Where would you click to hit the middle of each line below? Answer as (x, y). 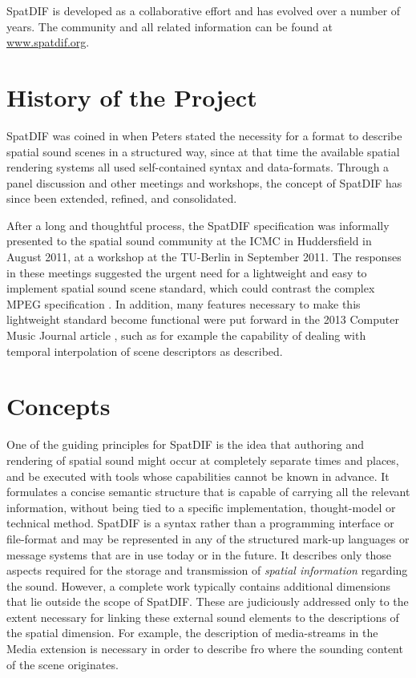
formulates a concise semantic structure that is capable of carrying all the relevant (208, 492)
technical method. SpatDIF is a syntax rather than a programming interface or (200, 523)
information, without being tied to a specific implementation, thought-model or (201, 507)
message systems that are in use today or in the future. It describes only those (199, 554)
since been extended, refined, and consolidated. (122, 198)
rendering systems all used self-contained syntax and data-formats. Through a (198, 167)
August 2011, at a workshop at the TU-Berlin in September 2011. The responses (204, 257)
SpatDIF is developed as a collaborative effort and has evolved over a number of (204, 10)
